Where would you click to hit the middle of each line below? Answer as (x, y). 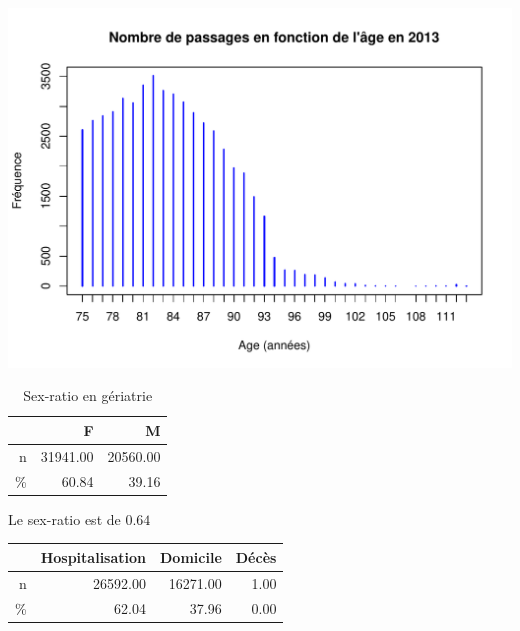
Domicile (191, 556)
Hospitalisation (93, 556)
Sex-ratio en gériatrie (88, 395)
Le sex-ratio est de (64, 518)
